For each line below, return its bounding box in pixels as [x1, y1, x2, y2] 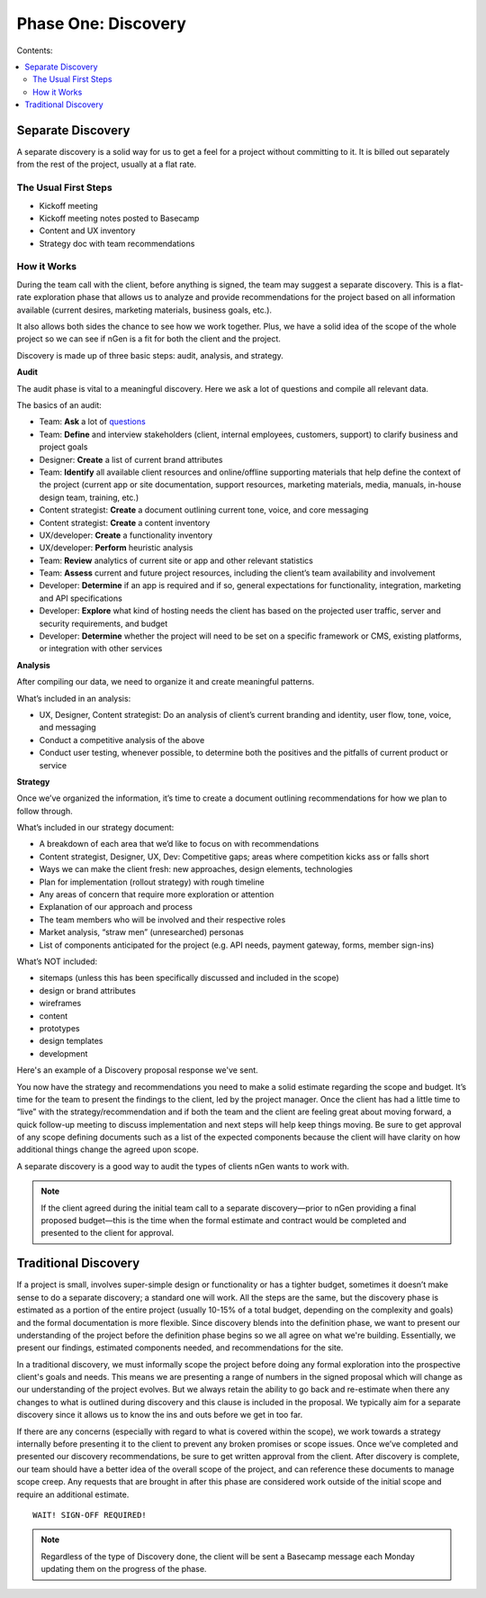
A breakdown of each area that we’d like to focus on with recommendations [39, 839, 319, 849]
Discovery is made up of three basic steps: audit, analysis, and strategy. [16, 350, 283, 360]
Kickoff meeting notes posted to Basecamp [39, 213, 200, 223]
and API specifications [39, 593, 123, 604]
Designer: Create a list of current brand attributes [39, 454, 223, 465]
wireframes [39, 998, 82, 1009]
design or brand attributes [39, 985, 137, 995]
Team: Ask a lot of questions [39, 416, 146, 427]
